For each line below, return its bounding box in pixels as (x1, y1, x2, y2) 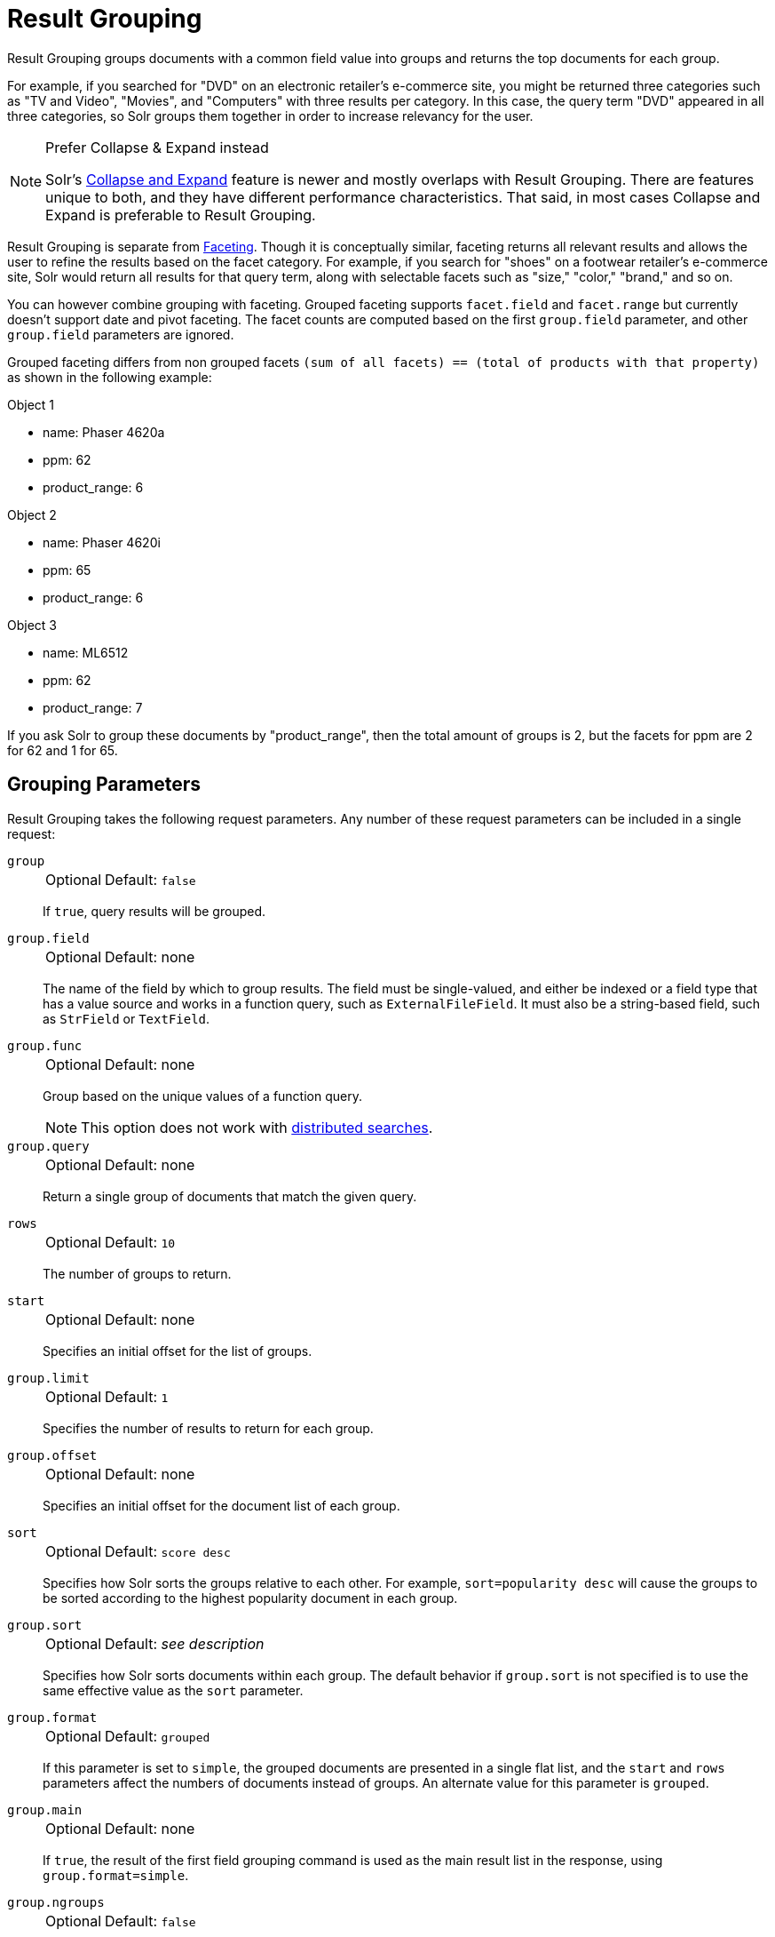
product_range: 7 (43, 699, 143, 715)
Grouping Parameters (7, 773, 201, 796)
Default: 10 (105, 1232, 176, 1251)
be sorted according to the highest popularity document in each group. (43, 1590, 458, 1606)
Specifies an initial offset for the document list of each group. (43, 1497, 400, 1513)
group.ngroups (7, 1894, 105, 1909)
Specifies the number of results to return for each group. (43, 1420, 374, 1436)
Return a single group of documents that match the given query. (43, 1188, 417, 1204)
